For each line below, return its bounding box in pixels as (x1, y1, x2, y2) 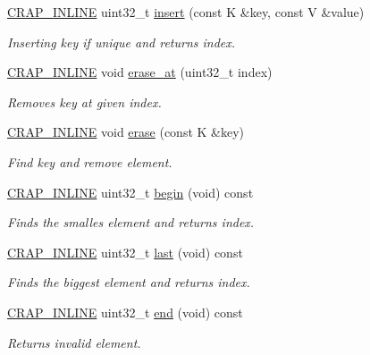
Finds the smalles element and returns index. (7, 213, 255, 232)
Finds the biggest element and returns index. (7, 273, 250, 292)
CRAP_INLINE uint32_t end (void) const (7, 302, 243, 321)
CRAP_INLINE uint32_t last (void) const (7, 242, 243, 261)
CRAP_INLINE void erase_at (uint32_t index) (7, 63, 273, 81)
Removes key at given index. (7, 92, 162, 111)
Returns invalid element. (7, 333, 141, 351)
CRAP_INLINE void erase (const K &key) (7, 123, 245, 141)
